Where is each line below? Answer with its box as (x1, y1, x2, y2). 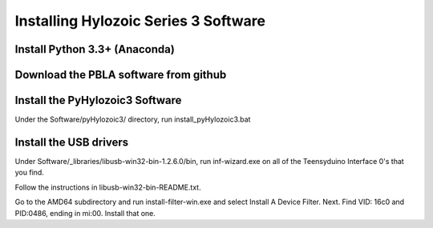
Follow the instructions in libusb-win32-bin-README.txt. (14, 182, 201, 192)
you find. (14, 168, 44, 178)
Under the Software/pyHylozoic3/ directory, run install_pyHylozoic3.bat (14, 114, 251, 124)
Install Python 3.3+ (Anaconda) (14, 42, 176, 56)
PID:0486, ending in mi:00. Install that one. (14, 208, 156, 218)
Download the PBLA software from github (14, 68, 227, 82)
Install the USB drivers (14, 135, 128, 149)
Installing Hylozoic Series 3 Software (14, 12, 266, 30)
